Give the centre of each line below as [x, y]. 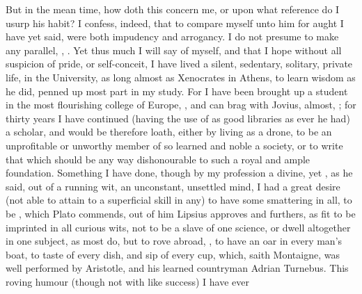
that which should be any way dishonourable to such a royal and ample [158, 159]
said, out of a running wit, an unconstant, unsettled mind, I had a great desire [173, 186]
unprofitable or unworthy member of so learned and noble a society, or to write [174, 145]
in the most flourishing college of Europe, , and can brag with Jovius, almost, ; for [181, 105]
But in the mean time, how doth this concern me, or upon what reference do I [173, 9]
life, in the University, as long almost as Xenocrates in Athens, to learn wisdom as [181, 77]
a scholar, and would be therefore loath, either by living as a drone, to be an [169, 132]
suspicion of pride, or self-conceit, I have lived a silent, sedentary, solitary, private [179, 64]
